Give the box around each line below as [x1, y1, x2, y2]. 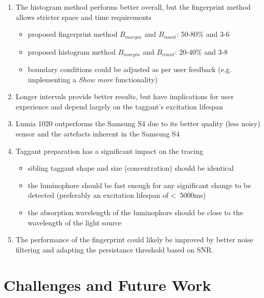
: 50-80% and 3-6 [177, 29, 230, 39]
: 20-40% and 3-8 [174, 46, 228, 57]
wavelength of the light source [28, 217, 122, 227]
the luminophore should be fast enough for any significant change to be [28, 179, 251, 190]
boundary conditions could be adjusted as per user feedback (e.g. [28, 64, 232, 75]
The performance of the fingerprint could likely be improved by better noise [15, 234, 253, 245]
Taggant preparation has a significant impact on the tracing [15, 145, 204, 156]
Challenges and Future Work [4, 274, 211, 295]
